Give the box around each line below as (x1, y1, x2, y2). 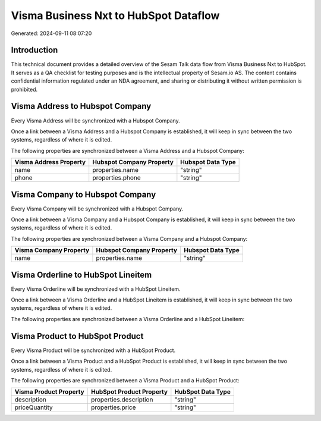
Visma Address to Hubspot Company (11, 101, 152, 111)
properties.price (91, 403, 136, 411)
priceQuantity (14, 403, 53, 411)
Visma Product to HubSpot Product (11, 331, 144, 341)
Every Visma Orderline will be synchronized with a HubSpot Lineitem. (11, 285, 181, 293)
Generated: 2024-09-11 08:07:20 (11, 30, 92, 37)
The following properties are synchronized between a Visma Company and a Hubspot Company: (11, 235, 248, 242)
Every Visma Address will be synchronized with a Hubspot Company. (11, 117, 181, 124)
